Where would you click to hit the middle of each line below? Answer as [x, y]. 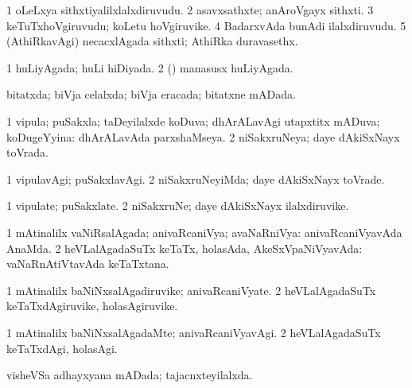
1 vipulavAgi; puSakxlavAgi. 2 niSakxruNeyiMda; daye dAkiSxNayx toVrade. [196, 178]
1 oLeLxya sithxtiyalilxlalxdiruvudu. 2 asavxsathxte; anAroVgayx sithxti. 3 [190, 10]
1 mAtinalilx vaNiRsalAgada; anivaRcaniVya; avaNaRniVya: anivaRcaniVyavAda [204, 232]
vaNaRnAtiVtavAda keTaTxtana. [88, 264]
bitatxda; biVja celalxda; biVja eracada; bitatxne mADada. [151, 94]
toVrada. [27, 152]
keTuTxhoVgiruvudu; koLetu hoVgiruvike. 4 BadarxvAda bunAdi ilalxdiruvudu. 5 [206, 25]
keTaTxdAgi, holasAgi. [62, 348]
